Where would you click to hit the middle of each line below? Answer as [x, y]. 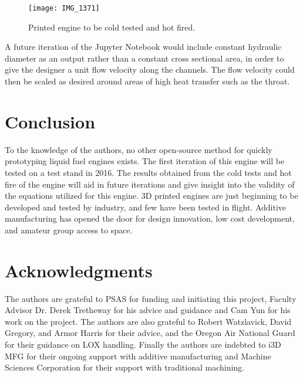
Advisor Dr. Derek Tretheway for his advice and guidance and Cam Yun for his [148, 310]
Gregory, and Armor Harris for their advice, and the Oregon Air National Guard [150, 333]
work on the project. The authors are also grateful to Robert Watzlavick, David [148, 321]
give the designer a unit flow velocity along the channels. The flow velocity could [150, 69]
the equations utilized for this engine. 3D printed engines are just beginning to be [151, 196]
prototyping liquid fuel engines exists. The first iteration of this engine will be [145, 161]
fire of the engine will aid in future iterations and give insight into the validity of [150, 184]
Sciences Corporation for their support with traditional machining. [125, 367]
